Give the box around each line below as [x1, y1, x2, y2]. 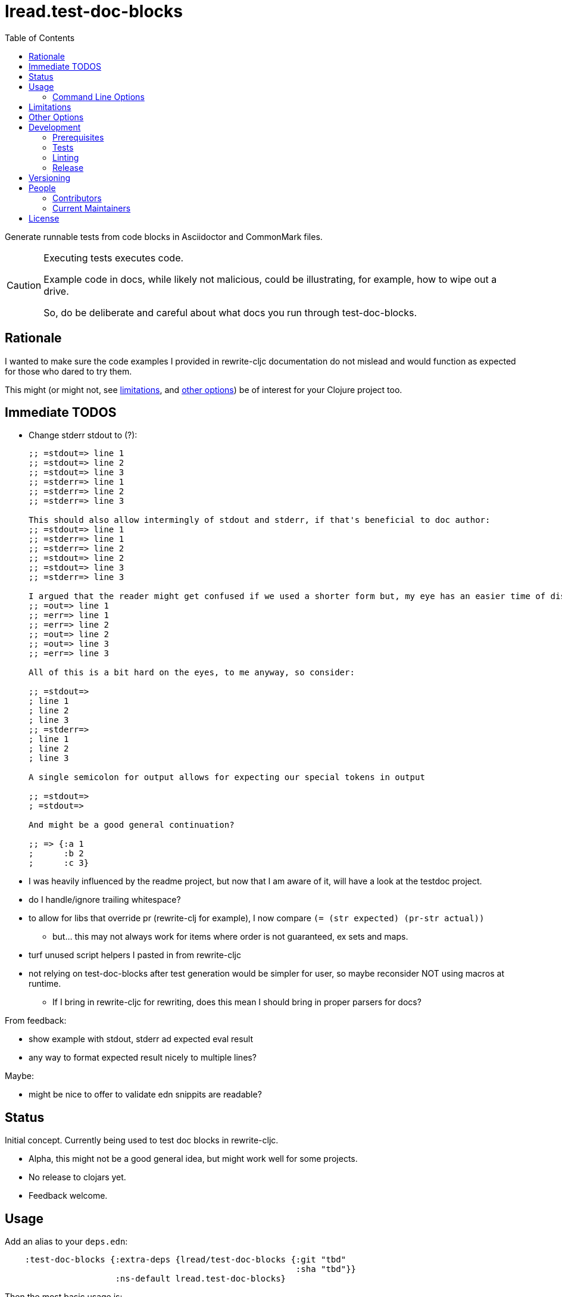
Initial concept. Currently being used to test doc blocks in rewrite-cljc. [5, 1135, 279, 1146]
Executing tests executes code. [43, 251, 184, 264]
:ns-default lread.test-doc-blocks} [115, 1274, 286, 1284]
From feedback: [5, 1015, 67, 1026]
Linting [52, 152, 79, 163]
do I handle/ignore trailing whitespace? [29, 894, 181, 905]
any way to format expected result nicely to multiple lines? [29, 1052, 257, 1063]
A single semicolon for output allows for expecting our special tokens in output [29, 772, 425, 782]
